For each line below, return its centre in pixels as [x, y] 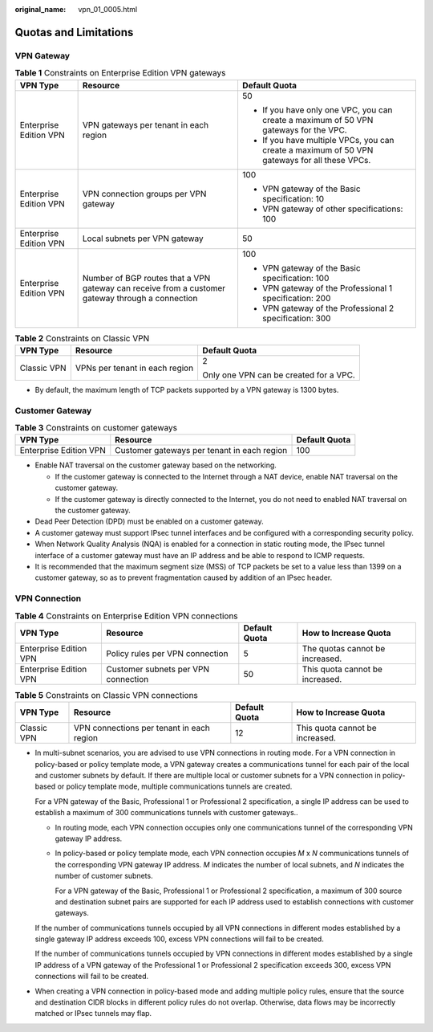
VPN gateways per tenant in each [145, 124]
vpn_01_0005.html [108, 9]
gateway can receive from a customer [154, 288]
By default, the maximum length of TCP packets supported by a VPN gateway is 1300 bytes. [187, 390]
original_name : [40, 9]
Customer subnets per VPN [158, 669]
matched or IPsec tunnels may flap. [93, 1014]
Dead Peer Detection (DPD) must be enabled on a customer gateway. [149, 521]
